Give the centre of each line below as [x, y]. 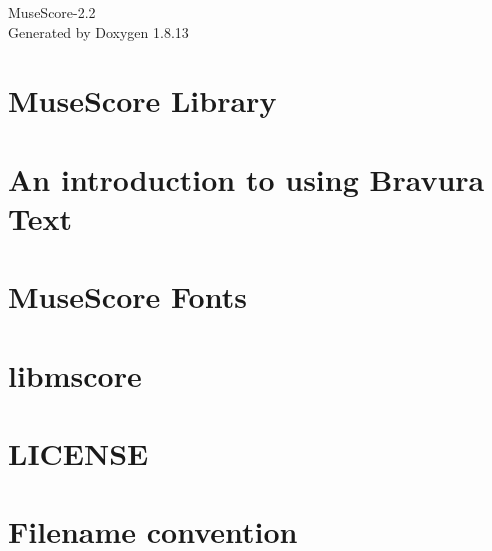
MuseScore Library [142, 100]
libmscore [75, 374]
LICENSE [78, 453]
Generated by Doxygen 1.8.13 [98, 31]
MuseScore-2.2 [52, 12]
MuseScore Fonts [127, 296]
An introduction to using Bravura [246, 178]
